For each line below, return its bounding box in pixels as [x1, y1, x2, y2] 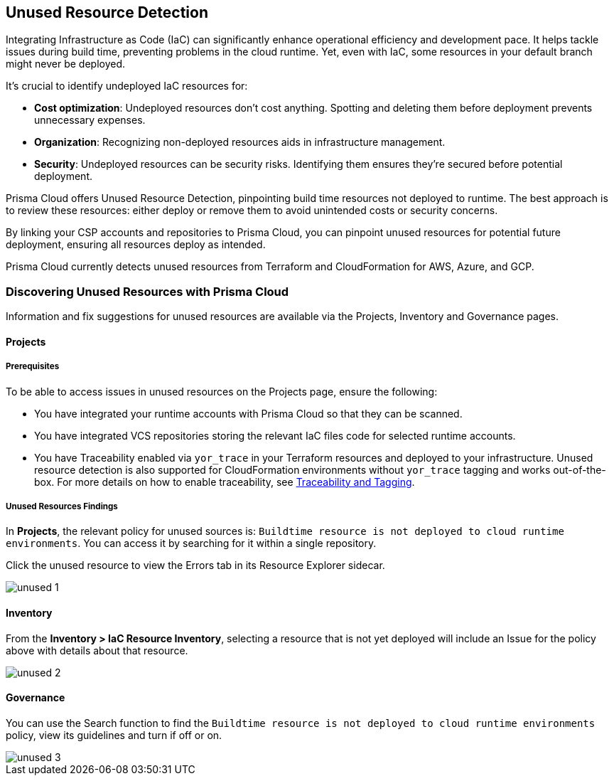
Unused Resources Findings [6, 501, 118, 511]
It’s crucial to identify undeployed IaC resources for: [6, 80, 248, 92]
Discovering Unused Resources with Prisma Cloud [6, 284, 289, 299]
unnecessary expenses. [34, 114, 146, 127]
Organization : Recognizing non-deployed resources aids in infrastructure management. [34, 136, 446, 149]
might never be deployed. [6, 58, 126, 70]
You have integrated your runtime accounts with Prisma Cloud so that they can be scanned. [34, 407, 463, 420]
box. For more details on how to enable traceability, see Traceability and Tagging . [34, 475, 415, 488]
